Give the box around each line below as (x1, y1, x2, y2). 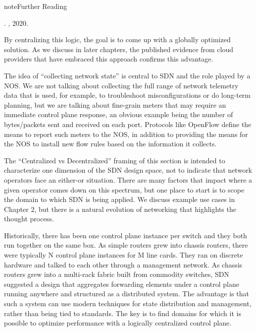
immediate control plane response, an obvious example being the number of (4, 109, 233, 120)
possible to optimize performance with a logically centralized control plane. (4, 318, 232, 328)
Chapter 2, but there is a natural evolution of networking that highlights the (4, 203, 236, 214)
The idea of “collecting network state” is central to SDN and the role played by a (4, 70, 251, 80)
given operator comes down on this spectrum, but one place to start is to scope (4, 184, 245, 195)
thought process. (4, 213, 54, 224)
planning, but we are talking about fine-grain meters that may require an (4, 99, 226, 110)
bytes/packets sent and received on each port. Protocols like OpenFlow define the (4, 119, 252, 129)
